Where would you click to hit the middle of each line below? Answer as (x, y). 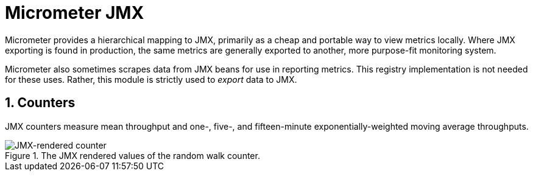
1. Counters (40, 103)
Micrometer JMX (75, 13)
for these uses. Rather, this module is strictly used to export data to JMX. (151, 79)
